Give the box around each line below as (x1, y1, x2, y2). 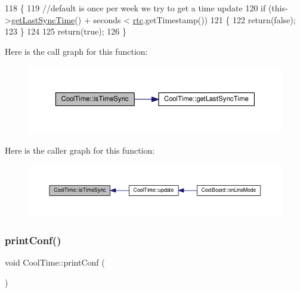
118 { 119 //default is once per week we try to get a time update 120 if (5, 2, 266, 14)
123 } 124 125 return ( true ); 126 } (5, 25, 126, 38)
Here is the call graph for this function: (5, 45, 148, 57)
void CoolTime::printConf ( (5, 256, 105, 269)
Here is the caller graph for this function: (5, 144, 155, 156)
